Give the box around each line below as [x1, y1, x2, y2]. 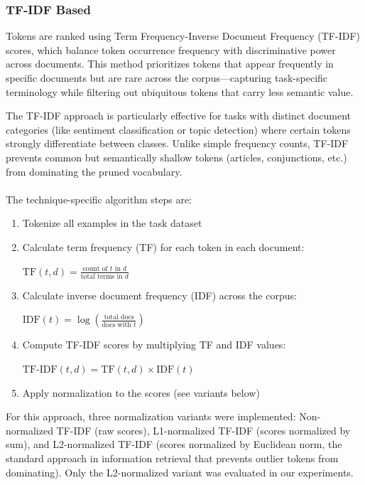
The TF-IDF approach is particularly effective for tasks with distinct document [6, 108, 351, 123]
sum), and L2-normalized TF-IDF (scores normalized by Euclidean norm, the [6, 437, 342, 452]
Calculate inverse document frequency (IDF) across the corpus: [22, 287, 298, 302]
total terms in [80, 272, 123, 280]
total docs [104, 313, 134, 321]
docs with [102, 321, 131, 329]
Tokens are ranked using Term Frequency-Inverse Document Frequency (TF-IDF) [6, 28, 360, 43]
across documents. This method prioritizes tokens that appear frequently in [6, 56, 334, 71]
